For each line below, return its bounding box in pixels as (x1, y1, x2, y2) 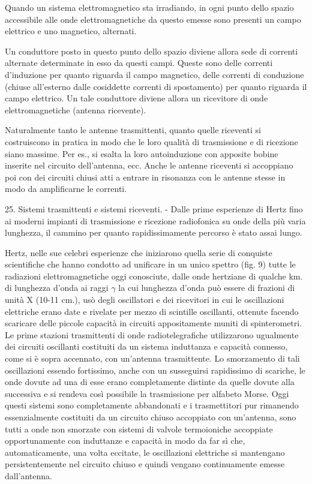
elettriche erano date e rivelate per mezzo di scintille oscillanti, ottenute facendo (5, 305, 299, 317)
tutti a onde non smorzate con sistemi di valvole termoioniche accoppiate (5, 422, 273, 435)
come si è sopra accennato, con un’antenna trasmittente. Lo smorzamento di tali (5, 352, 300, 365)
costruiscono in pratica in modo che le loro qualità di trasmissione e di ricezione (5, 135, 298, 148)
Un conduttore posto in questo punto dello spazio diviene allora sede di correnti (5, 44, 298, 57)
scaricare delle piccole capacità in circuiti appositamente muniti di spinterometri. (5, 317, 302, 329)
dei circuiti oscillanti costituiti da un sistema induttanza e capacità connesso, (5, 340, 288, 353)
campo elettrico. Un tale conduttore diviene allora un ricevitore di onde (5, 92, 268, 104)
